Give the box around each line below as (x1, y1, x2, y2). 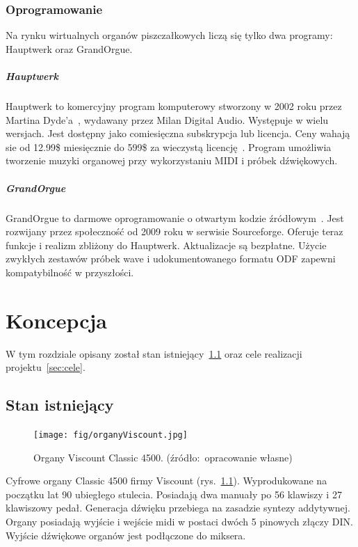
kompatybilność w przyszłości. (6, 264, 134, 279)
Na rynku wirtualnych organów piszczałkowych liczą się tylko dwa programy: (6, 28, 333, 42)
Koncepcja (6, 306, 107, 334)
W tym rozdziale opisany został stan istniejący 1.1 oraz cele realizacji (6, 346, 302, 360)
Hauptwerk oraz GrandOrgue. (6, 41, 133, 56)
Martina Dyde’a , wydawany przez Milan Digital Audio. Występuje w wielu (6, 112, 329, 127)
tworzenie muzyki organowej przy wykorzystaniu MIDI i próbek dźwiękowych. (6, 153, 338, 168)
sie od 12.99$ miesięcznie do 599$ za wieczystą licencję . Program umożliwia (6, 139, 332, 154)
